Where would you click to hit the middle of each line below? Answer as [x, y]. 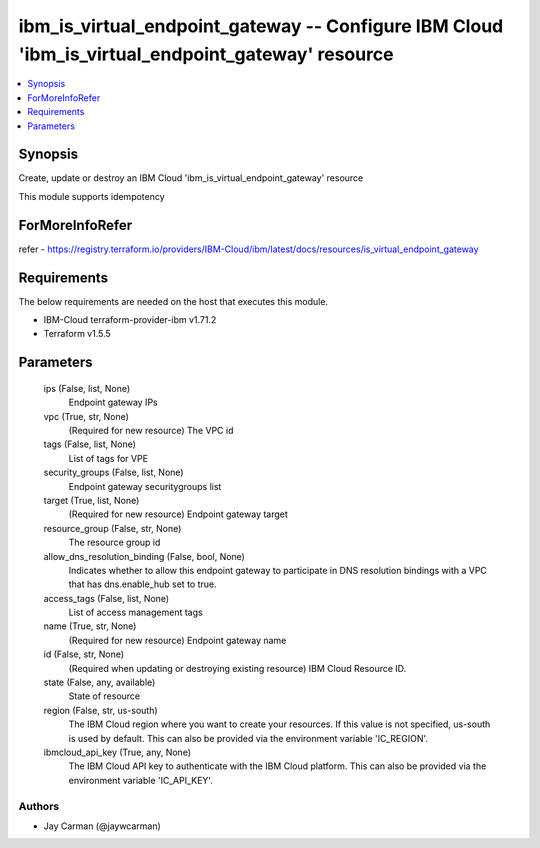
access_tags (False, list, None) [106, 598]
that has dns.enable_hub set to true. [142, 584]
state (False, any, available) [99, 682]
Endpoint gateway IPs [113, 402]
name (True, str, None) [90, 626]
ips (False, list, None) [87, 388]
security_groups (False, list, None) [113, 472]
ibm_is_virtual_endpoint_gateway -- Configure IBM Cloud [261, 26]
